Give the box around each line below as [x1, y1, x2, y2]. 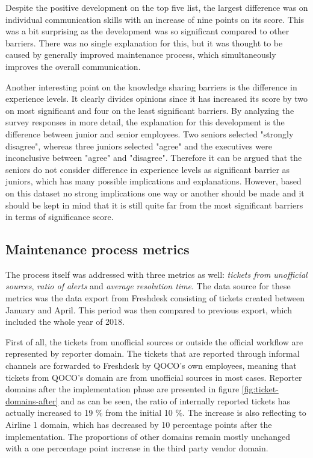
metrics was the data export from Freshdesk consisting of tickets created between [5, 292, 305, 304]
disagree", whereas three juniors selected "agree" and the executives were [5, 139, 272, 152]
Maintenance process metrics [5, 240, 190, 259]
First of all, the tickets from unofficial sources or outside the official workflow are [5, 335, 303, 348]
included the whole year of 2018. [5, 315, 125, 328]
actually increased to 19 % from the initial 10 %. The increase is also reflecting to [5, 406, 306, 419]
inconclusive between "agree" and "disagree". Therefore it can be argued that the [5, 151, 302, 164]
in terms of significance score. [5, 210, 114, 223]
